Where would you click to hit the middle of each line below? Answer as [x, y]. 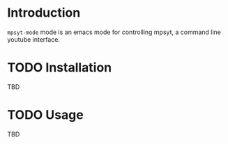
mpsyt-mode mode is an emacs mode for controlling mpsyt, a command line [114, 32]
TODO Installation [60, 68]
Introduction [44, 13]
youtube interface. [34, 39]
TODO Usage [45, 115]
